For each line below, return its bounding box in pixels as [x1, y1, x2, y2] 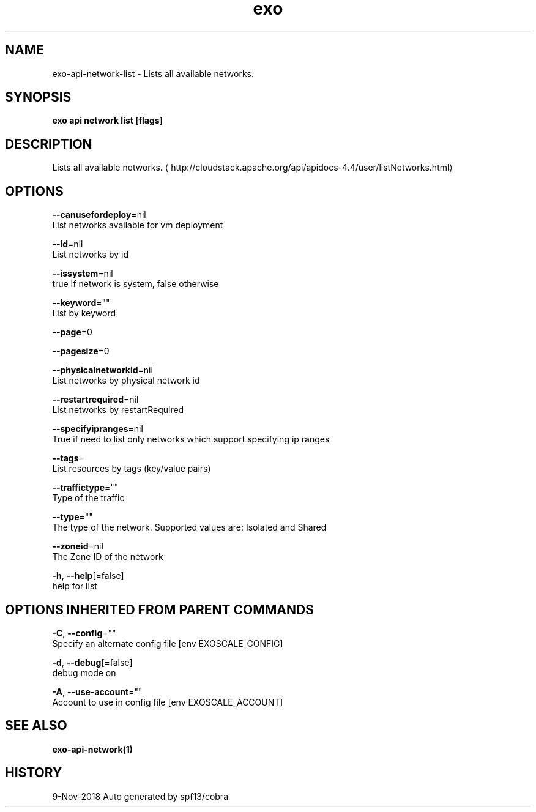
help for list [52, 581, 97, 592]
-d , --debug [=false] [52, 657, 133, 668]
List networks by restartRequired [52, 404, 184, 415]
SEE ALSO [5, 718, 67, 734]
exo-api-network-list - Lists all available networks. [52, 68, 255, 79]
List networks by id [52, 249, 128, 260]
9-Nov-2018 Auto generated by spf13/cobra [52, 791, 228, 802]
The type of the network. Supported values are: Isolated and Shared [52, 522, 327, 533]
